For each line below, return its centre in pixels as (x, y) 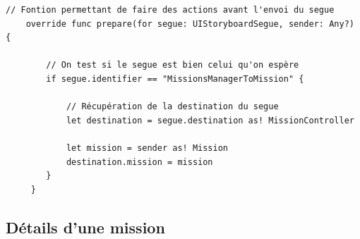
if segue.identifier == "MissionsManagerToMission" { (175, 79)
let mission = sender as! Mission (147, 148)
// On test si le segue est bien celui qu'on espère (173, 65)
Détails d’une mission (85, 227)
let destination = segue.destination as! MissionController (210, 120)
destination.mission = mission (139, 162)
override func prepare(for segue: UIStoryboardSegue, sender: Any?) (190, 24)
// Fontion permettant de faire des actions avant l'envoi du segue (170, 10)
